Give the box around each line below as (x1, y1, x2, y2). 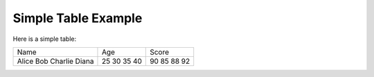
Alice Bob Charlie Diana (17, 56, 94, 66)
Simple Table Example (12, 10, 143, 26)
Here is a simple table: (12, 35, 76, 43)
